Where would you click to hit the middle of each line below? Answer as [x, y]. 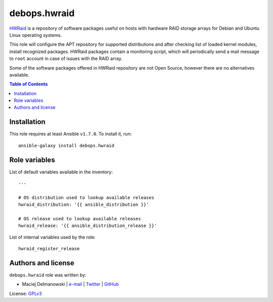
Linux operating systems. [36, 35]
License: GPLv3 [26, 293]
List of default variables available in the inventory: [61, 172]
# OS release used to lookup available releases [80, 219]
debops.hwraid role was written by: [48, 275]
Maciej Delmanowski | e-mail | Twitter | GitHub [70, 284]
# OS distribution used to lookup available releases [86, 197]
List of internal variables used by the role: [53, 237]
